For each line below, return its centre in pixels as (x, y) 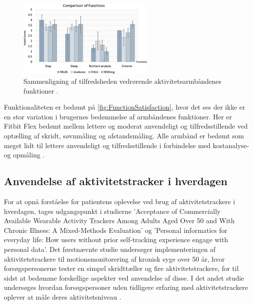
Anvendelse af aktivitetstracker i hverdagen (116, 181)
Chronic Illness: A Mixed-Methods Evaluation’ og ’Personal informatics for (116, 230)
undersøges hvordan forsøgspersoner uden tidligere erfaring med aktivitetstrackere (126, 287)
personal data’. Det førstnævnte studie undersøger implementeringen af (110, 249)
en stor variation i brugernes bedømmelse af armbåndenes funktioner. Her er (118, 116)
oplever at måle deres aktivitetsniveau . (63, 296)
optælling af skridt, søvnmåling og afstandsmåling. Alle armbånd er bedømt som (124, 136)
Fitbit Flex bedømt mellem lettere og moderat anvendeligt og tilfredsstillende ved (126, 126)
